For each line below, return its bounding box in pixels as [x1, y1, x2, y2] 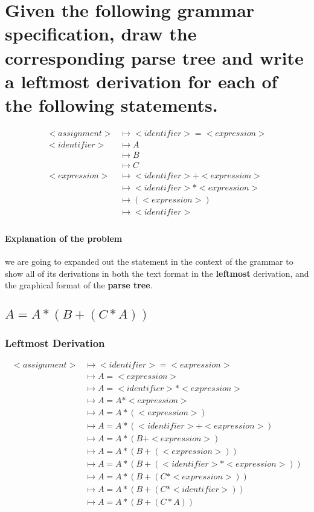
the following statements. [5, 92, 218, 117]
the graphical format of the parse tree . [5, 279, 153, 291]
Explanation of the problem [5, 232, 123, 244]
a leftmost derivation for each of [5, 68, 278, 93]
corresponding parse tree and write [5, 45, 304, 70]
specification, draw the [5, 21, 197, 46]
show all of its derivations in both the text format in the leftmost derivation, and [5, 267, 309, 279]
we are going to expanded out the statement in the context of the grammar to [5, 254, 293, 267]
